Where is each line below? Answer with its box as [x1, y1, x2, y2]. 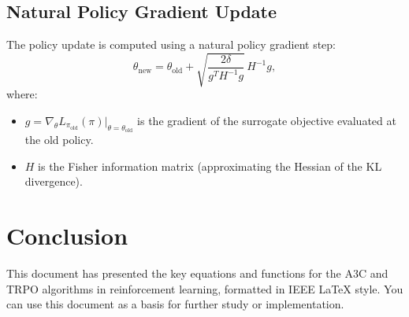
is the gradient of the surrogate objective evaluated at [137, 112, 396, 128]
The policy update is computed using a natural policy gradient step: [6, 36, 336, 53]
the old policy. [24, 131, 94, 148]
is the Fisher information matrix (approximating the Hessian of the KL [38, 157, 382, 174]
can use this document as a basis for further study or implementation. [6, 296, 344, 312]
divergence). [24, 173, 83, 190]
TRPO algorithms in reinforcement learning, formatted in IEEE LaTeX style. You [6, 280, 403, 297]
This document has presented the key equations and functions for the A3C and [6, 265, 389, 282]
